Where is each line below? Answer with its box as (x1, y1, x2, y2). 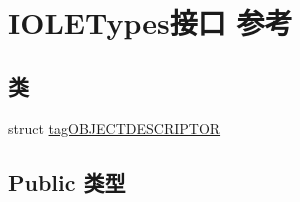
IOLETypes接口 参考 (8, 2, 293, 43)
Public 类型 (8, 166, 126, 197)
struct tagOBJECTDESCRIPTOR (8, 117, 221, 138)
